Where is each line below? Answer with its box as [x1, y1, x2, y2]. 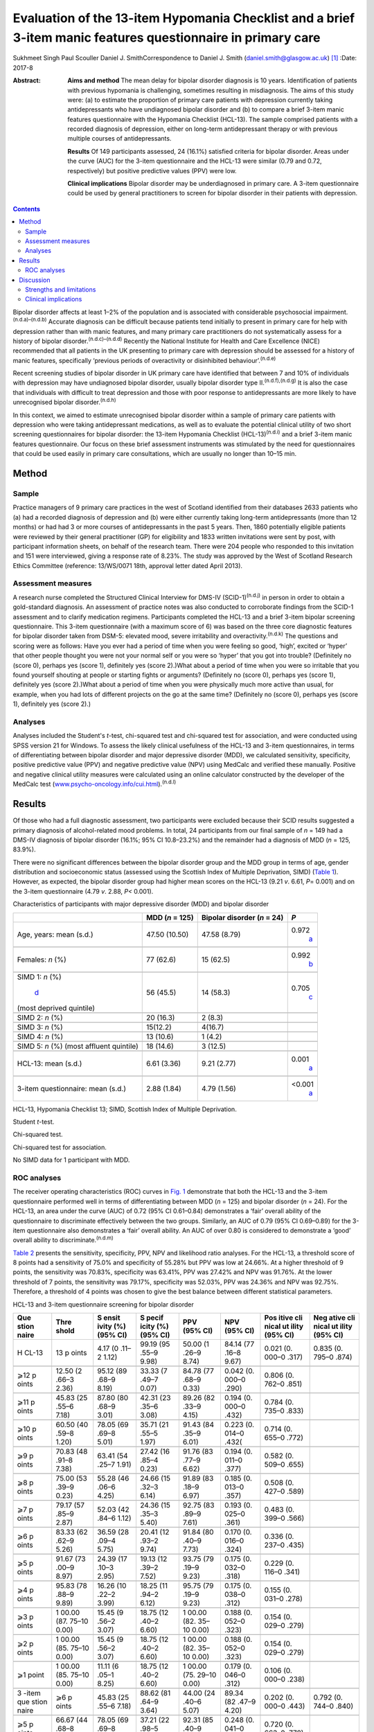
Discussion [19, 276, 51, 284]
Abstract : [12, 76, 41, 85]
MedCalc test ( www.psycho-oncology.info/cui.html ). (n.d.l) [12, 779, 177, 788]
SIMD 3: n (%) [17, 1022, 64, 1032]
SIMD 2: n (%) [17, 1012, 64, 1022]
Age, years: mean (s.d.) [17, 929, 93, 939]
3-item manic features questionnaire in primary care [12, 30, 321, 45]
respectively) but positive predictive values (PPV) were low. [67, 166, 237, 175]
